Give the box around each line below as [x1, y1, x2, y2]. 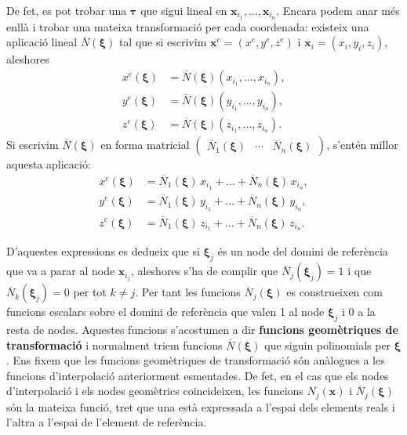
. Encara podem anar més [276, 2, 400, 18]
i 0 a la [342, 303, 376, 320]
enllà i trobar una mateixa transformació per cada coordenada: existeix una [6, 18, 369, 34]
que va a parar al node [6, 263, 115, 279]
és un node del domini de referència [217, 243, 388, 259]
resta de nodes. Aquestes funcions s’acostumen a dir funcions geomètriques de [6, 321, 398, 337]
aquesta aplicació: [6, 156, 91, 172]
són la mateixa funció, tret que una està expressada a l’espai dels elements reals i [6, 398, 395, 415]
